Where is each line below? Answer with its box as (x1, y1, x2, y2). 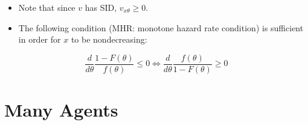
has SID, (85, 1, 117, 13)
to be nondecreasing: (71, 33, 147, 46)
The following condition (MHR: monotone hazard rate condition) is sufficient (18, 21, 304, 34)
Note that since (18, 1, 75, 13)
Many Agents (4, 97, 118, 122)
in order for (18, 33, 61, 46)
